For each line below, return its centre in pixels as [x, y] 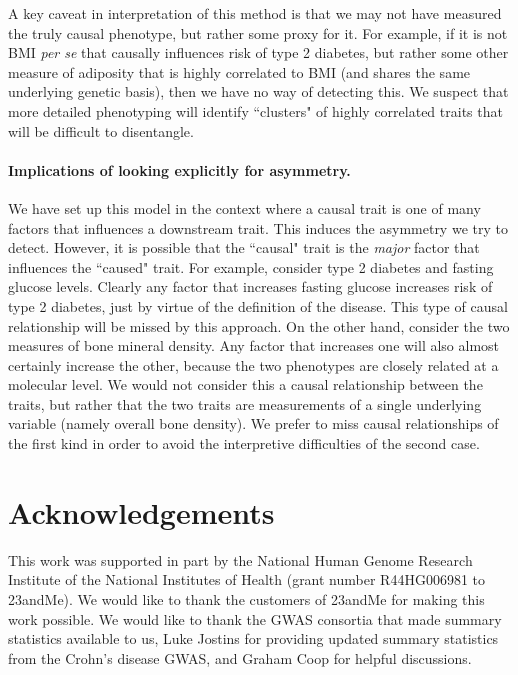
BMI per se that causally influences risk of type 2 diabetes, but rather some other [258, 52]
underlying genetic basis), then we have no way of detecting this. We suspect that [258, 91]
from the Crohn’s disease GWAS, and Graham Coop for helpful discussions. [240, 657]
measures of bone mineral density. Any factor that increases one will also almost [254, 345]
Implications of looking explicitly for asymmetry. [179, 169]
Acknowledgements [141, 511]
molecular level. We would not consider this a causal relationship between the [245, 384]
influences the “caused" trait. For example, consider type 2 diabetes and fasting [251, 266]
